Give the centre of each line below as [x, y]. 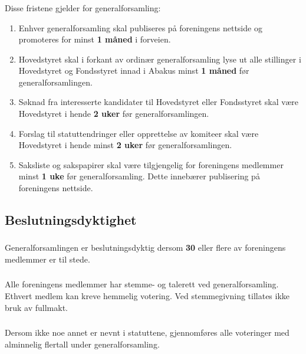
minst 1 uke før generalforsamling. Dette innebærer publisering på [139, 176]
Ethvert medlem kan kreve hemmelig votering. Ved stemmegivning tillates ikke [147, 296]
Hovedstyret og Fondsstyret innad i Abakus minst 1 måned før [134, 71]
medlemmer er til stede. [47, 259]
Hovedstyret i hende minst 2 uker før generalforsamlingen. [125, 145]
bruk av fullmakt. [37, 307]
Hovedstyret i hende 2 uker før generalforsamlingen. [114, 114]
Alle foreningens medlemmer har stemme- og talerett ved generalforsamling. [142, 284]
